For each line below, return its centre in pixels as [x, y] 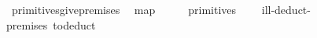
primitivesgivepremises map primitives [124, 9]
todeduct [74, 24]
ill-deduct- [286, 9]
